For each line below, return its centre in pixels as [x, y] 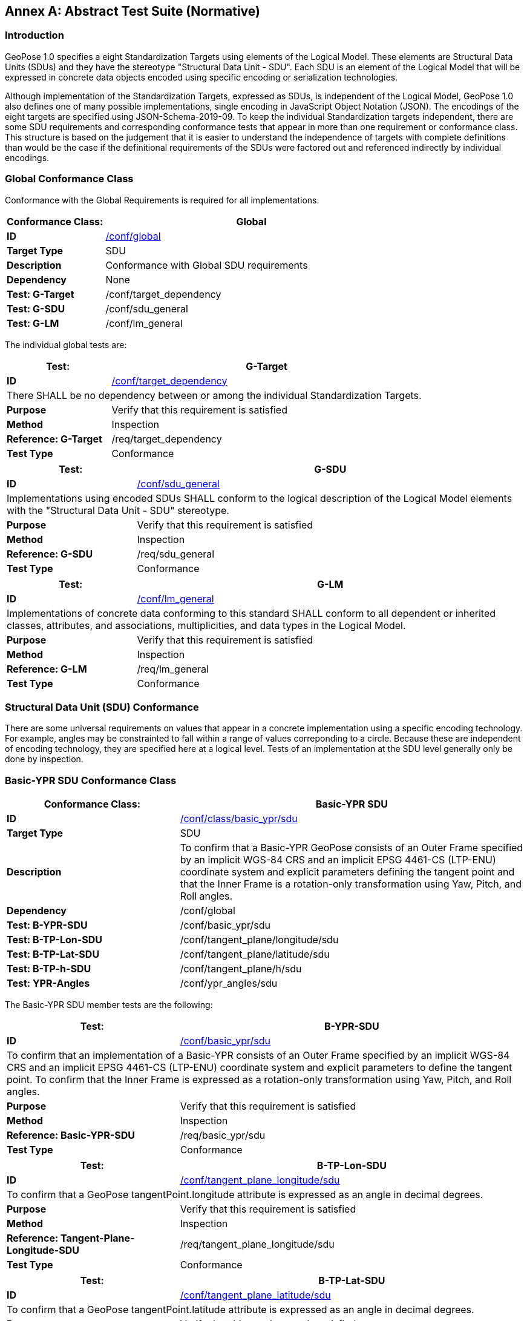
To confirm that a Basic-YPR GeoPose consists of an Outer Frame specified [352, 848]
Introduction [34, 35]
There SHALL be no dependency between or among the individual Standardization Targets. [214, 395]
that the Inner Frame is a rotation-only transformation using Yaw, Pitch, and [351, 884]
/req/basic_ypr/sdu [223, 1135]
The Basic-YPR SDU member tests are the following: [109, 1005]
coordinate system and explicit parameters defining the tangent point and [347, 872]
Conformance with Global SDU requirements [207, 265]
